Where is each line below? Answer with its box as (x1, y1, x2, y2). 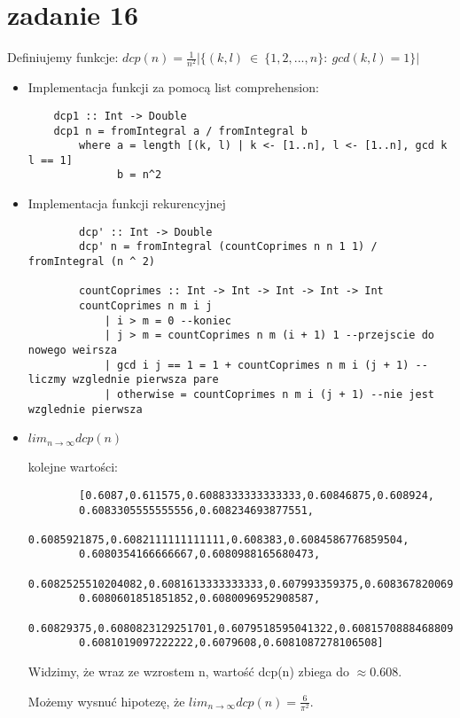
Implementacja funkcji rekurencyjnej (27, 194, 226, 213)
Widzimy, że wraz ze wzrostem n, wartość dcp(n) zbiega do (27, 662, 350, 681)
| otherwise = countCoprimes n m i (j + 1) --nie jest (104, 387, 434, 401)
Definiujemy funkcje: (7, 48, 119, 66)
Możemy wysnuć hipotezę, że (27, 691, 185, 710)
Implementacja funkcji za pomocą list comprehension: (27, 78, 319, 97)
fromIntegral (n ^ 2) (27, 255, 155, 269)
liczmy (27, 373, 66, 386)
